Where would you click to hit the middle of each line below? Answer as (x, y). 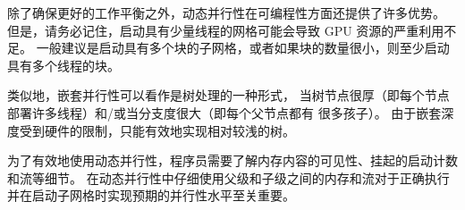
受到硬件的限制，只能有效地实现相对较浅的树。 (157, 130)
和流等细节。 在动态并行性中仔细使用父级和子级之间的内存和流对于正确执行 (228, 177)
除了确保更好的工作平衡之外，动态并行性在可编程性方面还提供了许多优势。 (226, 13)
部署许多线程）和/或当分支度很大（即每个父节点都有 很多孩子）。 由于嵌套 (224, 112)
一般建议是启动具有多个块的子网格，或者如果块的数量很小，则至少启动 (243, 48)
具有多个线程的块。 (63, 65)
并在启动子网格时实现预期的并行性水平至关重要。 (151, 195)
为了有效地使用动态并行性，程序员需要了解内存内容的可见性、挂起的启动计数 (232, 160)
